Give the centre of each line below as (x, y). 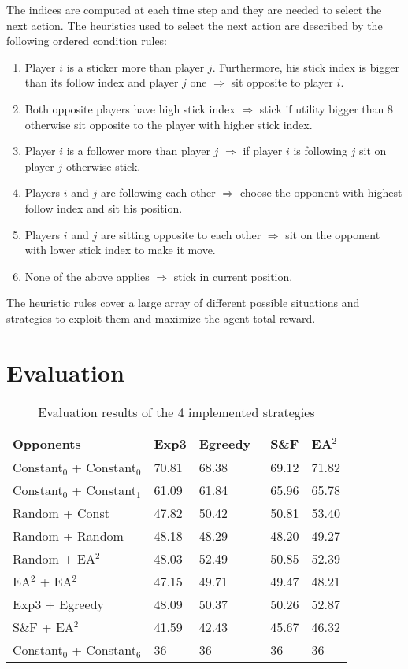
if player (263, 151)
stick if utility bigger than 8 (326, 108)
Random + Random (68, 535)
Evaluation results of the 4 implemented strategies (176, 412)
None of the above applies (87, 276)
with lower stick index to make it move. (120, 250)
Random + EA (54, 558)
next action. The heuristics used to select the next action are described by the (195, 25)
